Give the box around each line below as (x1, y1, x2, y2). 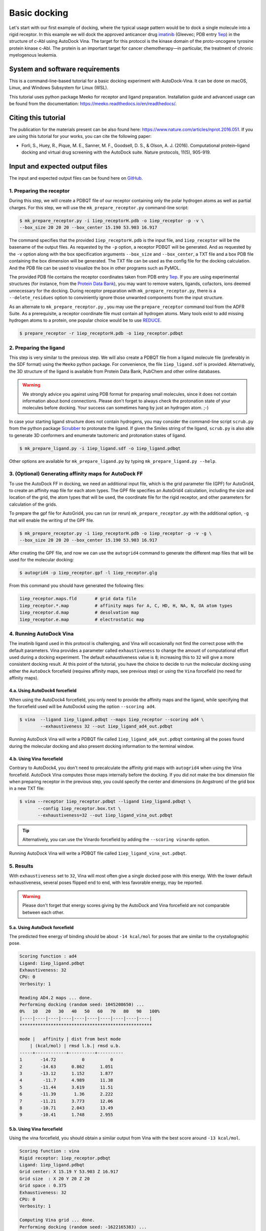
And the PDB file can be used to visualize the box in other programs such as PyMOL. (9, 265, 181, 271)
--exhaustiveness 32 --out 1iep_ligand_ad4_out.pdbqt (40, 724, 173, 729)
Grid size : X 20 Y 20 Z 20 (19, 1176, 90, 1181)
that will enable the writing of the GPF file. (9, 517, 95, 523)
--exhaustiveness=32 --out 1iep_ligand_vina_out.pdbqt (37, 812, 173, 818)
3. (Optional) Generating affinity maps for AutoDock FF (9, 470, 143, 477)
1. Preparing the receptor (9, 187, 70, 194)
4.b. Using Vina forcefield (9, 756, 63, 762)
